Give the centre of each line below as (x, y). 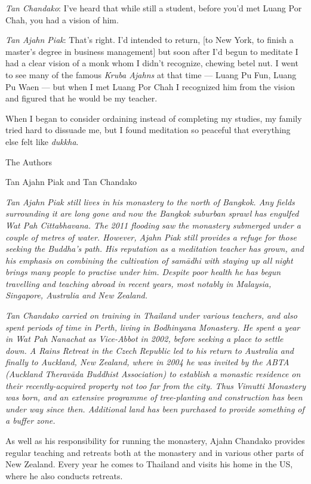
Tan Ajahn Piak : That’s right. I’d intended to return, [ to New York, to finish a (150, 40)
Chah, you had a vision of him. (62, 19)
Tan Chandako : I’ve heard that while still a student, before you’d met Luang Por (154, 8)
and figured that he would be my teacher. (81, 98)
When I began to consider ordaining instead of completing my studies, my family (154, 118)
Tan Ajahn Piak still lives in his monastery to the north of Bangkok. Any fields (150, 201)
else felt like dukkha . (42, 141)
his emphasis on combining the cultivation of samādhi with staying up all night (149, 260)
